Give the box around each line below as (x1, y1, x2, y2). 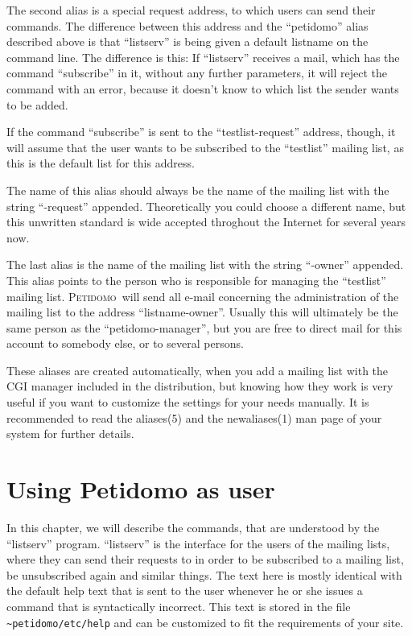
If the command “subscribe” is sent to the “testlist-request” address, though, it (6, 123, 396, 140)
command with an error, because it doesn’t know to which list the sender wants (6, 80, 399, 97)
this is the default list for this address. (6, 155, 195, 171)
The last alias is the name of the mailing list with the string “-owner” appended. (6, 256, 404, 273)
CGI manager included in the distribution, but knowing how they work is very (6, 378, 393, 394)
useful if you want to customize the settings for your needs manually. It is (6, 394, 369, 411)
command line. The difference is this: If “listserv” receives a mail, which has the (6, 48, 400, 65)
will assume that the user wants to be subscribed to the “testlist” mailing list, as (6, 138, 404, 155)
